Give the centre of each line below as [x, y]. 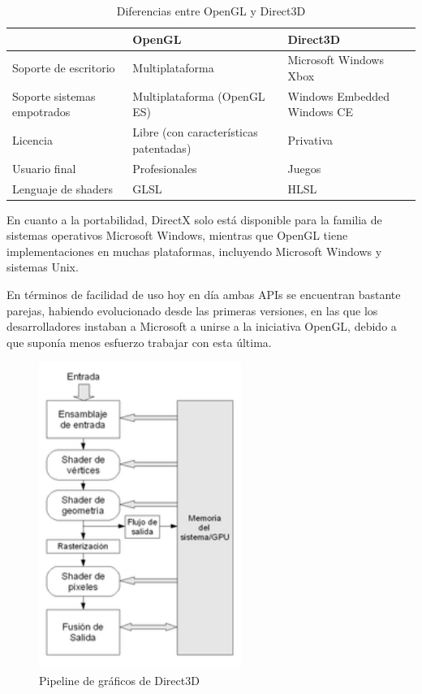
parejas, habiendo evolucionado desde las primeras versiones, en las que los [192, 310]
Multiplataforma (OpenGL [199, 95]
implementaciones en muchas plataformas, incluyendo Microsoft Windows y [194, 251]
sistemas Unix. [43, 267]
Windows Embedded [339, 95]
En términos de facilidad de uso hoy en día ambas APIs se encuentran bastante [204, 295]
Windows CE [320, 112]
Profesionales [165, 168]
